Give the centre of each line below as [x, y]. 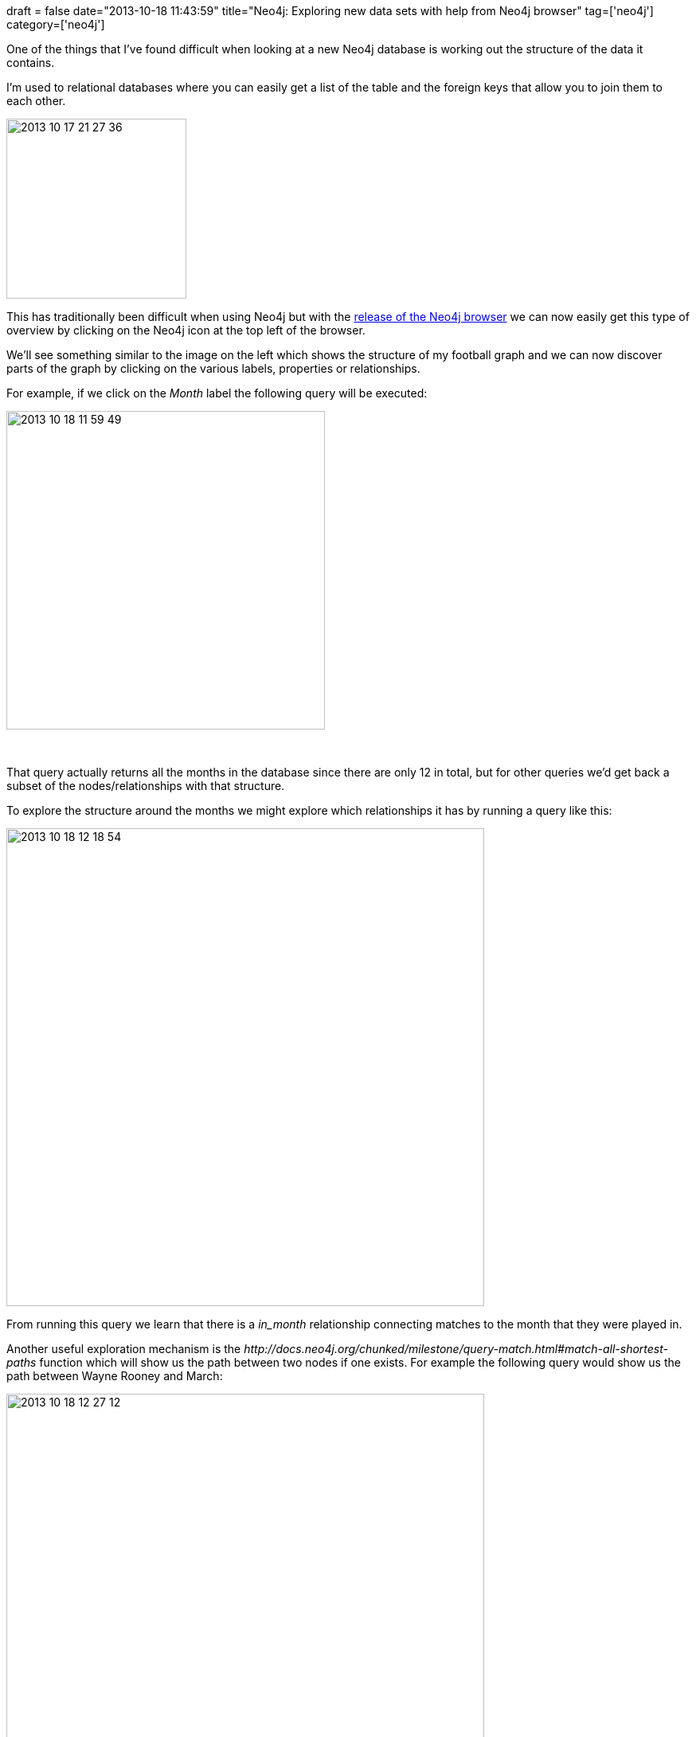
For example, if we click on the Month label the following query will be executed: [217, 393]
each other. [36, 101]
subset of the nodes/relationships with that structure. [146, 786]
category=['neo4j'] [56, 24]
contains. [31, 63]
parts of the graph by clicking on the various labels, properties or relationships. [213, 368]
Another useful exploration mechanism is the [124, 1349]
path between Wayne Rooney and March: [115, 1376]
